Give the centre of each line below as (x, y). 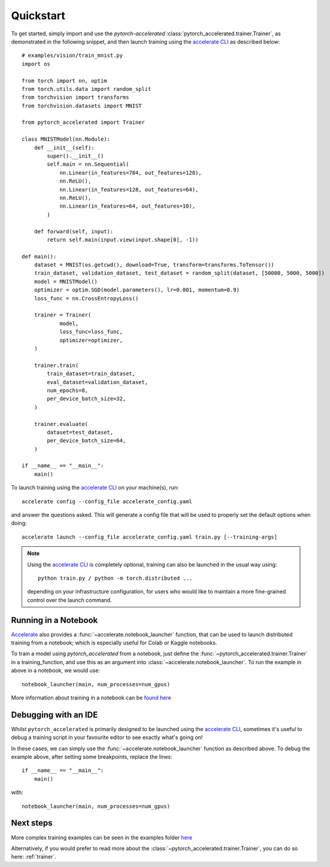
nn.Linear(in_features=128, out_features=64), (129, 189)
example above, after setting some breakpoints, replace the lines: (92, 757)
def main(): (39, 256)
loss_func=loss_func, (91, 332)
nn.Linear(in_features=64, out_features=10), (128, 206)
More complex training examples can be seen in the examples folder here (102, 837)
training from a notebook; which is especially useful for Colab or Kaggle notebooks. (114, 643)
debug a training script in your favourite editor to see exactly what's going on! (107, 737)
